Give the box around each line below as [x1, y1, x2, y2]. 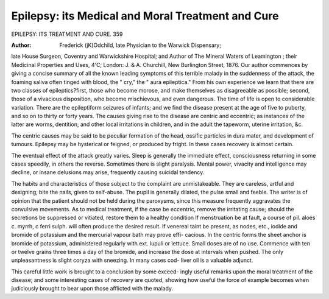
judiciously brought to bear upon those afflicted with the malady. [11, 285, 174, 292]
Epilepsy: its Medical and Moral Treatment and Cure [11, 9, 279, 23]
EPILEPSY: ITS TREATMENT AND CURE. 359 [11, 30, 123, 38]
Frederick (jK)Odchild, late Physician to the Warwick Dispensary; [59, 41, 222, 49]
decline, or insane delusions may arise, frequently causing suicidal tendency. [11, 169, 205, 176]
